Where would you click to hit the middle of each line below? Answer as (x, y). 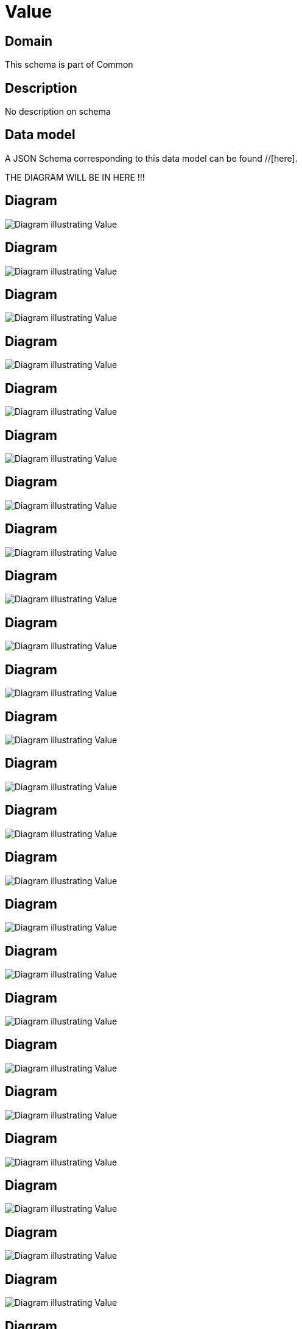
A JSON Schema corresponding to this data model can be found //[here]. (151, 158)
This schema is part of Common (69, 65)
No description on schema (58, 112)
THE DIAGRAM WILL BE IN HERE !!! (75, 177)
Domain (29, 41)
